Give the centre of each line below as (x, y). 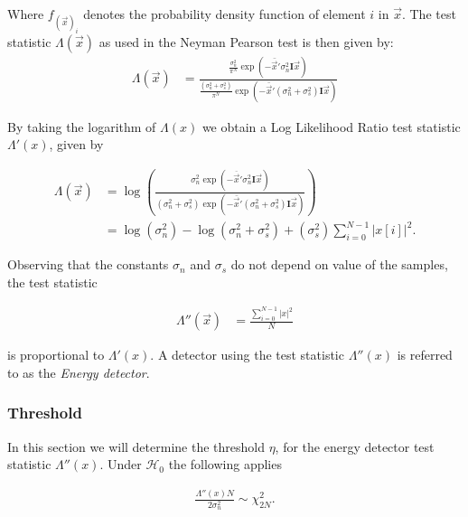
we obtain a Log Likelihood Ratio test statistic (331, 126)
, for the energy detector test (355, 446)
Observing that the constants (88, 264)
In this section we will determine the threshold (136, 446)
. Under (121, 464)
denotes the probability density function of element (225, 14)
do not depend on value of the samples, (339, 264)
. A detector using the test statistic (247, 355)
